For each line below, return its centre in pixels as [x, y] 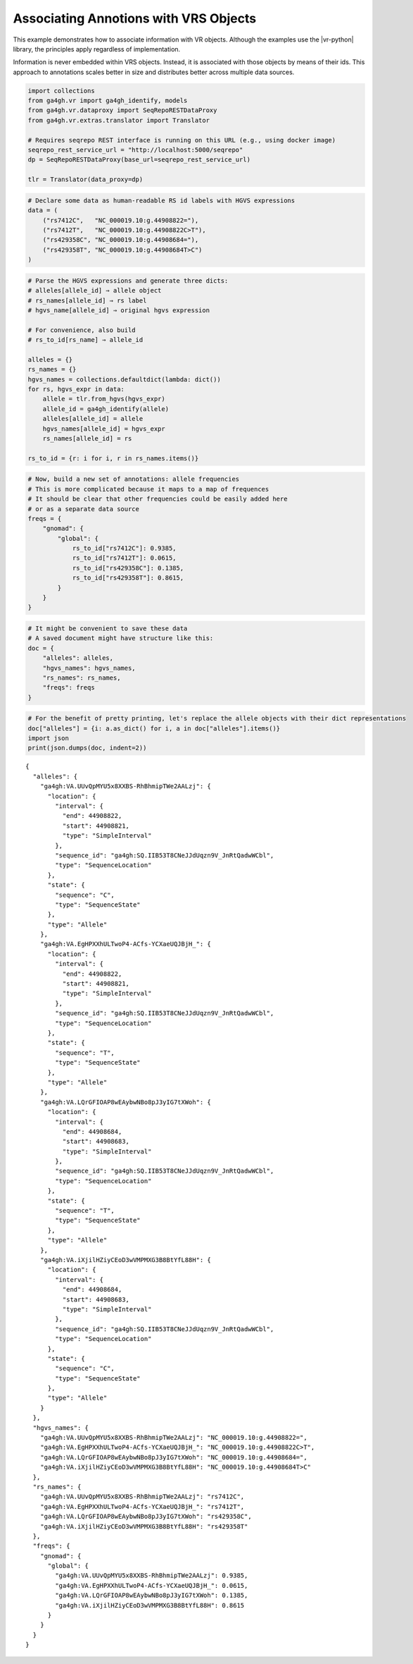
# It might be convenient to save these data [108, 628]
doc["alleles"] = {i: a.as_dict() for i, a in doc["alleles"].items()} [154, 728]
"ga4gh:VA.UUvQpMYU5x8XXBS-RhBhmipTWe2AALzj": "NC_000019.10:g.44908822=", [173, 1438]
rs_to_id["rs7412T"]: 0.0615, [124, 558]
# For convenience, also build [82, 330]
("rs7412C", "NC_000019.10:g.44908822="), [121, 220]
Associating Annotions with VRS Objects [135, 18]
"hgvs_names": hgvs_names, [89, 668]
